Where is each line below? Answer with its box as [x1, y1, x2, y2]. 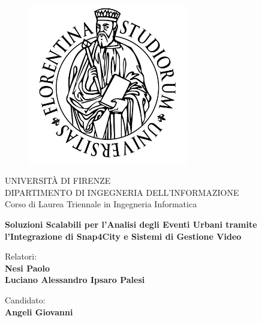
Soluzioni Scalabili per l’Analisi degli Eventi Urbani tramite [5, 217, 257, 230]
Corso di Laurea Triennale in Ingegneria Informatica [5, 198, 197, 210]
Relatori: [5, 250, 37, 263]
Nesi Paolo [5, 261, 50, 274]
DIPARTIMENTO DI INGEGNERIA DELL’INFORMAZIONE [5, 186, 239, 198]
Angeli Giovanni [5, 305, 73, 318]
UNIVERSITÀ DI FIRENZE [5, 174, 111, 187]
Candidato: [5, 293, 46, 306]
